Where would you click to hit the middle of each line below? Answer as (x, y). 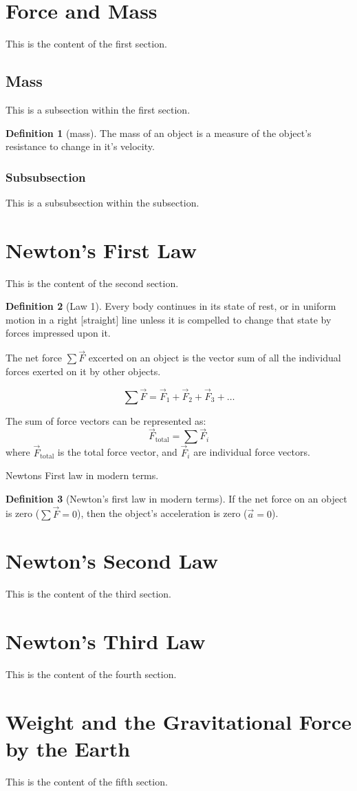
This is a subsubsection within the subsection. (102, 202)
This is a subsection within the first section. (98, 109)
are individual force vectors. (252, 452)
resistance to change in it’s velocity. (80, 146)
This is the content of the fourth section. (91, 674)
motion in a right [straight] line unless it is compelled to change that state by (169, 319)
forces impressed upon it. (58, 333)
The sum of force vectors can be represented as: (106, 420)
